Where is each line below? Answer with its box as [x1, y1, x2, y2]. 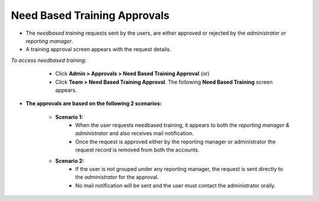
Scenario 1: [55, 113, 83, 120]
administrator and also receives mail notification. [75, 130, 194, 137]
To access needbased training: [11, 57, 87, 64]
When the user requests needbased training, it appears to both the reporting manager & [75, 121, 289, 129]
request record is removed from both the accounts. [75, 146, 200, 153]
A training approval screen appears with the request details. [25, 46, 171, 53]
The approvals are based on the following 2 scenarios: [25, 100, 162, 107]
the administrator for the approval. [75, 174, 159, 181]
